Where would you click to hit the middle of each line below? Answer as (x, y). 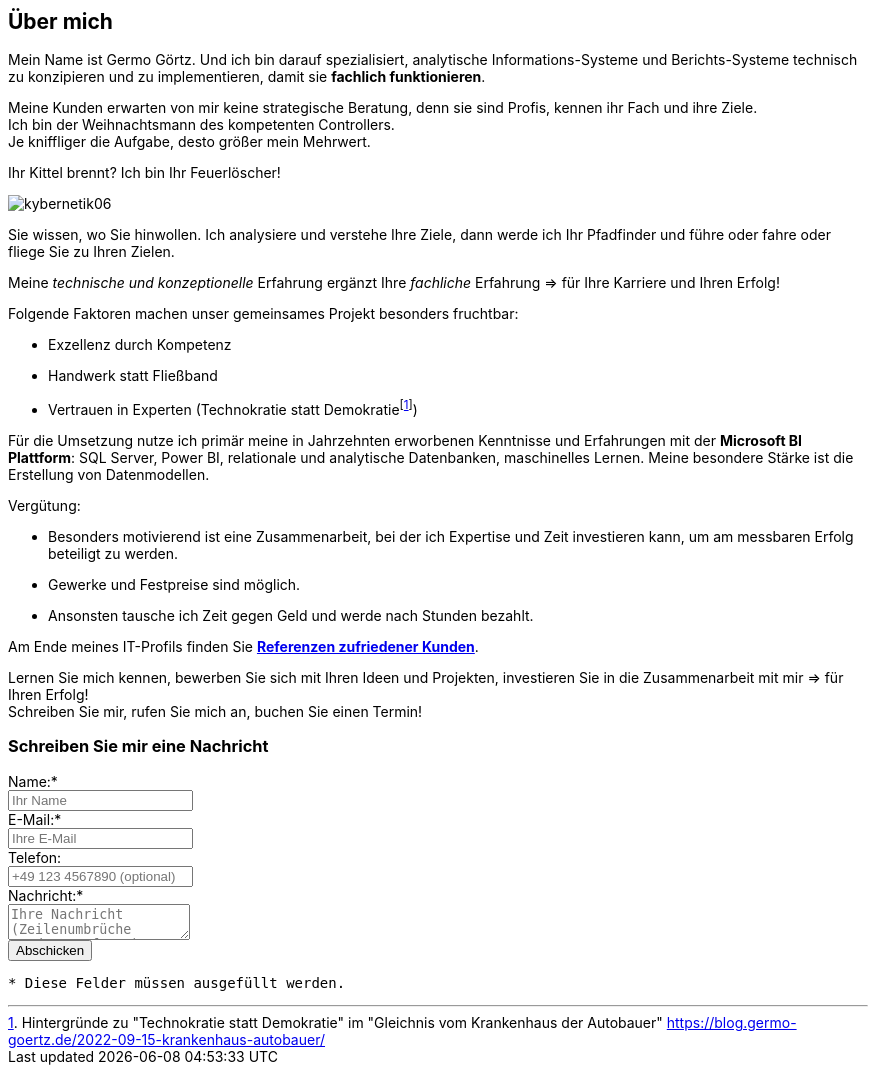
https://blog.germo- (731, 1022)
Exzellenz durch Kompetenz (140, 345)
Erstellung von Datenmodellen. (109, 475)
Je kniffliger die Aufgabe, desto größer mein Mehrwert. (189, 142)
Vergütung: (44, 506)
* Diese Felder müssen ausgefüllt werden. (177, 982)
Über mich (60, 21)
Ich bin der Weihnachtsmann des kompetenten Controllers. (201, 125)
